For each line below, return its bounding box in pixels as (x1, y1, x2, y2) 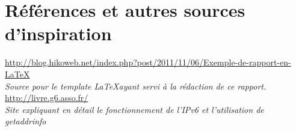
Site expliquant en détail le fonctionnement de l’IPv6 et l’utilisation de (5, 103, 264, 115)
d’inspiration (5, 21, 112, 46)
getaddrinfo (5, 115, 46, 127)
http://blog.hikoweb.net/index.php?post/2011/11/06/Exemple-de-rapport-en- (5, 56, 291, 69)
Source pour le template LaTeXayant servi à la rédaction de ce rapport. (5, 79, 267, 92)
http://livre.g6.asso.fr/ (5, 91, 88, 104)
